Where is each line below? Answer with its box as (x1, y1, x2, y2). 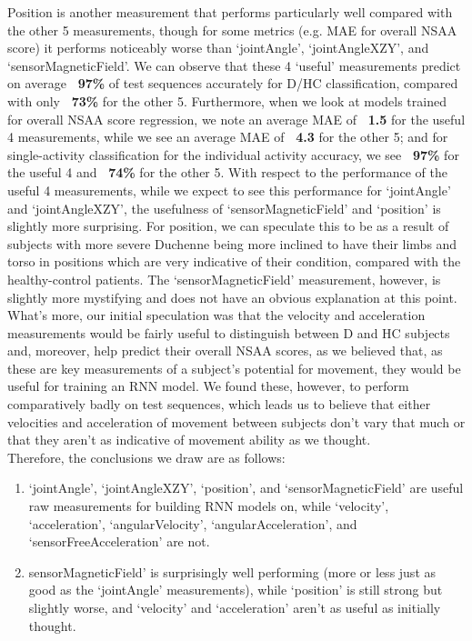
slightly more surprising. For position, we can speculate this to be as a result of (7, 216, 449, 235)
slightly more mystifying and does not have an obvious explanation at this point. (7, 287, 457, 306)
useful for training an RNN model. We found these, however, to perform (7, 376, 409, 396)
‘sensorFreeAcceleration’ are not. (28, 532, 210, 551)
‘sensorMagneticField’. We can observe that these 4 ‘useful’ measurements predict (7, 55, 461, 75)
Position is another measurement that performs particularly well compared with (7, 3, 453, 21)
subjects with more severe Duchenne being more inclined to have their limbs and (7, 234, 457, 253)
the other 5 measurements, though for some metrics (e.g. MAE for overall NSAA (7, 20, 457, 39)
